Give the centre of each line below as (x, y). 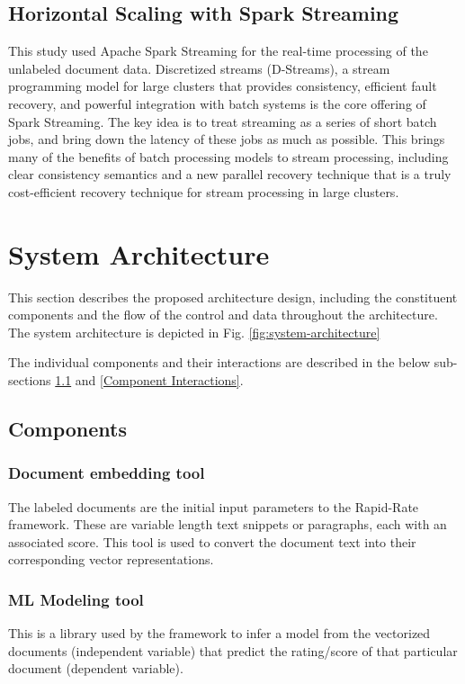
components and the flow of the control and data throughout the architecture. (223, 315)
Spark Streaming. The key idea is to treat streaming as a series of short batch (223, 121)
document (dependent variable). (96, 668)
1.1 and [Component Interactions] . (149, 380)
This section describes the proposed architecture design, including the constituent (233, 297)
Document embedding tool (107, 473)
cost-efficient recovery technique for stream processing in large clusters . (204, 191)
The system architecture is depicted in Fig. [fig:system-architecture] (194, 332)
